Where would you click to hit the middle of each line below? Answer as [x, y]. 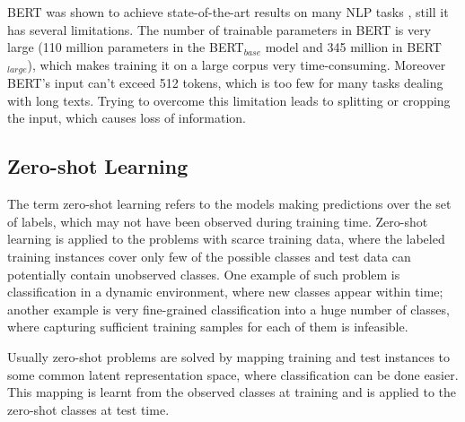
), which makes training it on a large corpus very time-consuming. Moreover [237, 64]
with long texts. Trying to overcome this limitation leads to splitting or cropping [229, 100]
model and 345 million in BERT [353, 47]
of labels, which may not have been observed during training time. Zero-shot [218, 221]
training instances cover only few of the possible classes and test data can [209, 256]
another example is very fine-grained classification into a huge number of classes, [228, 309]
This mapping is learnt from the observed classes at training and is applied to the [232, 392]
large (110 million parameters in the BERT [126, 47]
